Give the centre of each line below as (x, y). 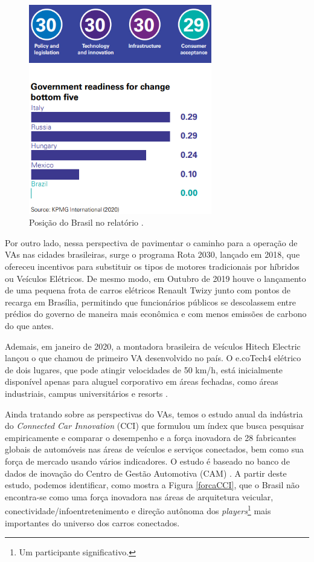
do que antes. (29, 325)
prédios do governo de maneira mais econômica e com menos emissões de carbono (156, 314)
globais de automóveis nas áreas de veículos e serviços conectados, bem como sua (154, 449)
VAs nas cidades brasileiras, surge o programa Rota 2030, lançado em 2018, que (152, 254)
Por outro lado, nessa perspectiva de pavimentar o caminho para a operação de (151, 242)
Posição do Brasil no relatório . (86, 222)
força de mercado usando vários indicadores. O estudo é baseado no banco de (147, 461)
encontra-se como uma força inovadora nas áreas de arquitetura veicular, (139, 496)
